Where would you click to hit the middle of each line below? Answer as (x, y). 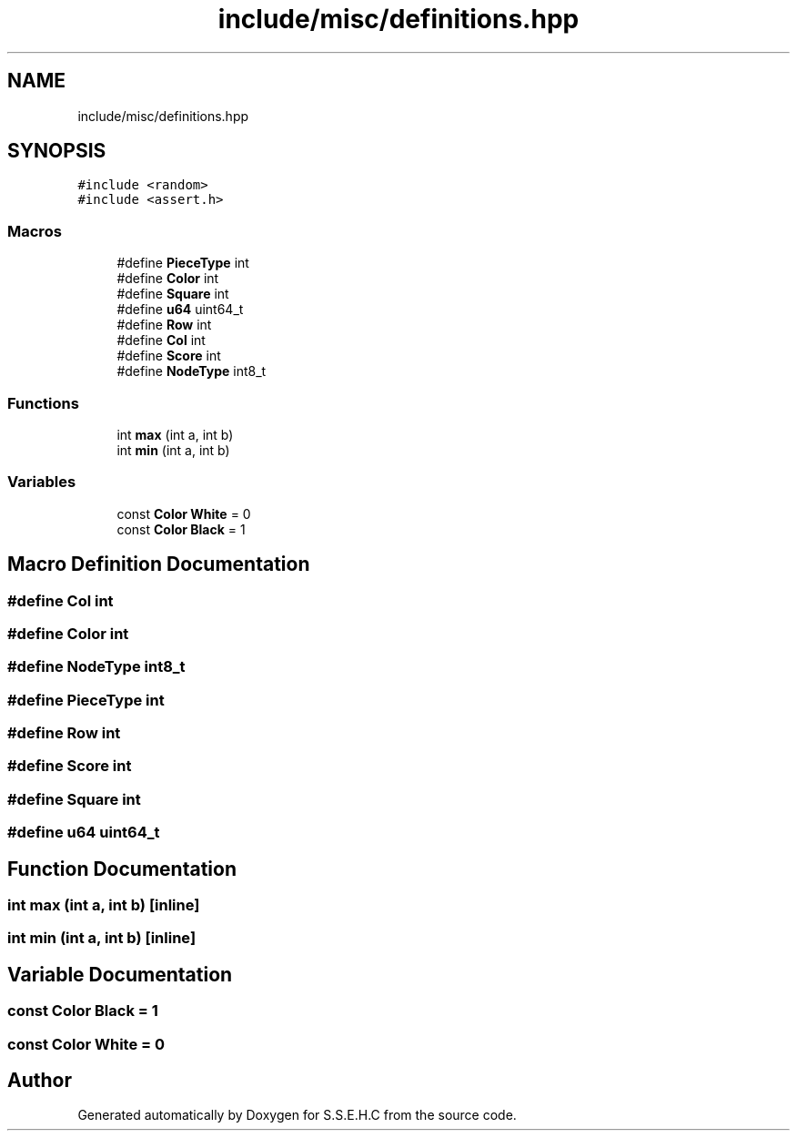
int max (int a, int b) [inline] (104, 905)
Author (40, 1081)
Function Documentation (122, 869)
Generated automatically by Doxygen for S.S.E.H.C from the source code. (297, 1115)
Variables (42, 482)
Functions (43, 403)
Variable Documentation (120, 974)
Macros (35, 231)
